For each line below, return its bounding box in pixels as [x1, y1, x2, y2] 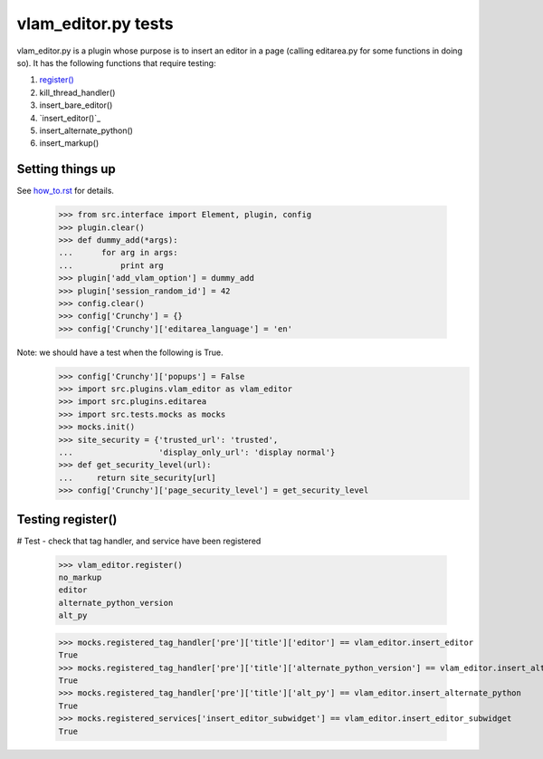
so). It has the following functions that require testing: [16, 57, 216, 68]
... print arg [58, 260, 165, 271]
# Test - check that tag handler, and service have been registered [16, 535, 262, 546]
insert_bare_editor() [39, 100, 113, 110]
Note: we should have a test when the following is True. [16, 347, 224, 358]
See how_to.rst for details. [16, 186, 115, 197]
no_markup [58, 572, 102, 583]
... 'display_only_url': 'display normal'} [58, 447, 336, 457]
